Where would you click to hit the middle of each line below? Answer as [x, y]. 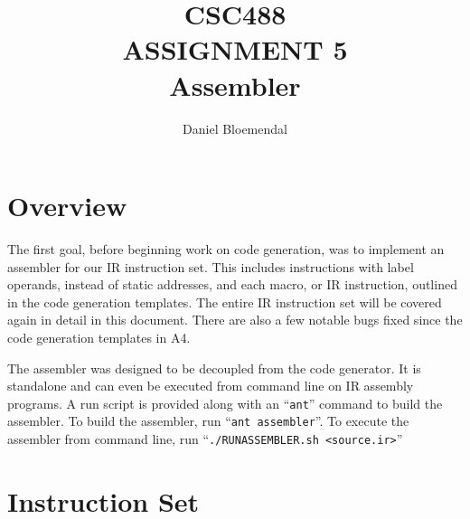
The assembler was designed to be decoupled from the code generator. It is [214, 368]
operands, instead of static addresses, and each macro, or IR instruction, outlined [232, 284]
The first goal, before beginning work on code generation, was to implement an [226, 249]
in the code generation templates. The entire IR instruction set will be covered [225, 302]
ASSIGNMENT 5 [235, 49]
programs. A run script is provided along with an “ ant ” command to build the [225, 403]
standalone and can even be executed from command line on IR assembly [211, 386]
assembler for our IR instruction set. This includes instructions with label [211, 266]
